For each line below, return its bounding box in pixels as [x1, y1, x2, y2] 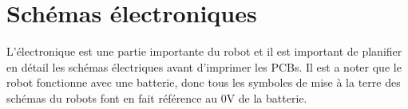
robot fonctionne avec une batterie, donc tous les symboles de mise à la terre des [6, 74, 401, 91]
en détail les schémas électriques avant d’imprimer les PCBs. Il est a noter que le [6, 58, 402, 75]
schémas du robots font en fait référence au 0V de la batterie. [6, 89, 307, 106]
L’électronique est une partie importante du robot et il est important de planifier [6, 43, 402, 60]
